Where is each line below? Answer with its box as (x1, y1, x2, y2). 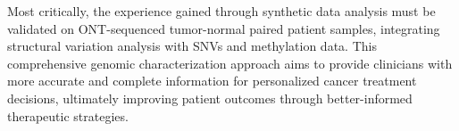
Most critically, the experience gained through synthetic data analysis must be (7, 2, 436, 20)
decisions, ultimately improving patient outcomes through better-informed (7, 88, 413, 107)
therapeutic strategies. (7, 106, 129, 125)
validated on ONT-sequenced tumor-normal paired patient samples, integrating (7, 19, 440, 37)
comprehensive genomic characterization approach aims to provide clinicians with (7, 53, 453, 72)
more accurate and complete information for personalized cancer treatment (7, 71, 417, 90)
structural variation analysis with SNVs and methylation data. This (7, 37, 377, 55)
